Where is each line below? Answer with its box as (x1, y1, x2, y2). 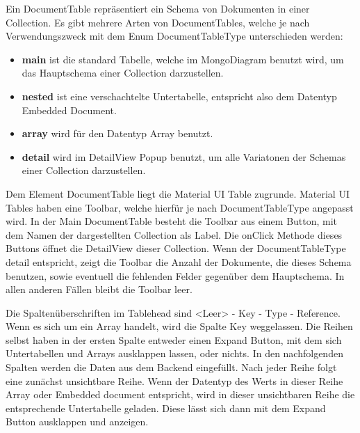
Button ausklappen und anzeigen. (6, 414, 149, 429)
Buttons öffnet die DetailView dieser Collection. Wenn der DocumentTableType (6, 241, 346, 255)
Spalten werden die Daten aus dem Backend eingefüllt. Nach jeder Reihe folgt (6, 360, 337, 375)
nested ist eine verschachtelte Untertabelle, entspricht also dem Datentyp (22, 88, 337, 103)
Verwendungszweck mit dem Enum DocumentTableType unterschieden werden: (6, 29, 343, 43)
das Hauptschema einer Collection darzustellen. (22, 65, 224, 80)
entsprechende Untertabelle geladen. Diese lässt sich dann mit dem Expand (6, 400, 326, 415)
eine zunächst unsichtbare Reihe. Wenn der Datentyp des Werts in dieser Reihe (6, 373, 343, 388)
